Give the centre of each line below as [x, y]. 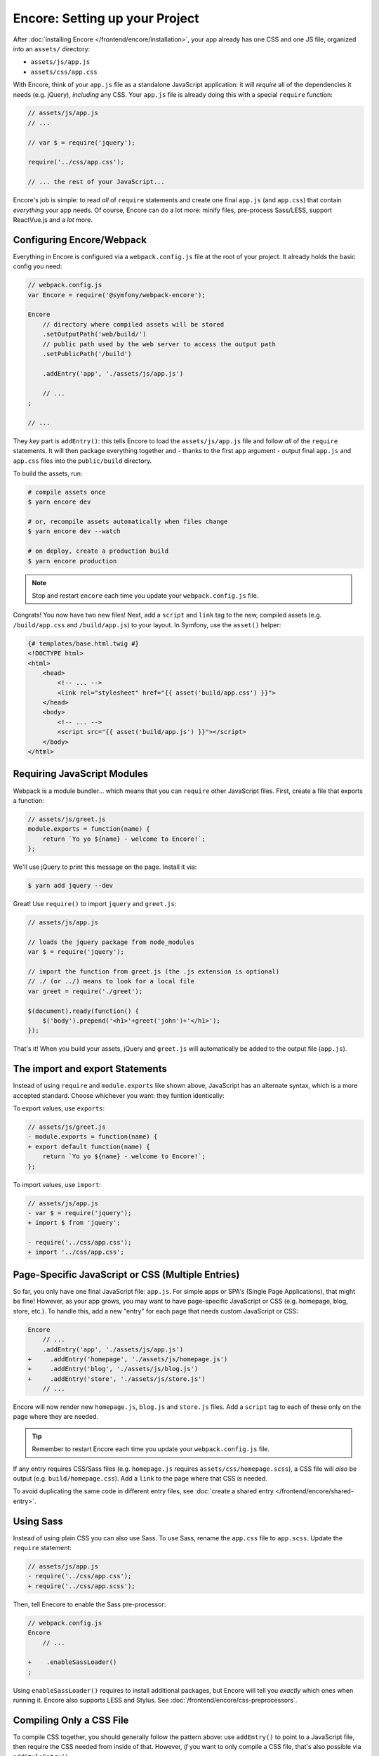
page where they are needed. [55, 1417]
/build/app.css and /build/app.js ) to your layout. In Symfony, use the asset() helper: [147, 624]
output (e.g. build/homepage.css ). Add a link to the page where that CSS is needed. [140, 1479]
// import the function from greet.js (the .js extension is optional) [154, 971]
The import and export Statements [90, 1069]
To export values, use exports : [59, 1108]
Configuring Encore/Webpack [80, 240]
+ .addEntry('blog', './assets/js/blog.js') [113, 1369]
